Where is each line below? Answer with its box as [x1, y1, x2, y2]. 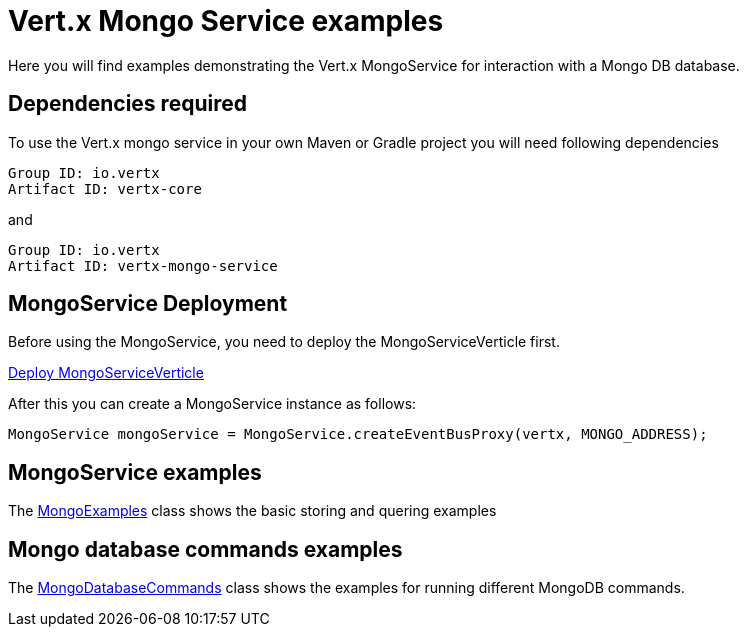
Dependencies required [8, 91, 247, 117]
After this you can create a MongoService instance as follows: [8, 395, 417, 413]
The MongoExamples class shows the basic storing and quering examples [8, 502, 497, 520]
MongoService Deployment [8, 291, 288, 317]
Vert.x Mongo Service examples [8, 4, 444, 38]
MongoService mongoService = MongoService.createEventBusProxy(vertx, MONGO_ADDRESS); [8, 426, 708, 443]
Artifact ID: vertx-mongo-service [8, 257, 278, 274]
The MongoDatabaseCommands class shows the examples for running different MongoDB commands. [8, 579, 685, 597]
